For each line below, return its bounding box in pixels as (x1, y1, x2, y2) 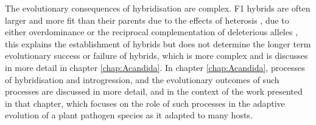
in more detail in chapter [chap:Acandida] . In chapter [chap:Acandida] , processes (5, 61, 305, 73)
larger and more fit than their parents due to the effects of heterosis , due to (5, 13, 289, 26)
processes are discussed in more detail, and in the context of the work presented (5, 85, 303, 98)
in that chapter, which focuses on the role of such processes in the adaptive (5, 96, 285, 109)
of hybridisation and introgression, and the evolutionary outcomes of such (5, 73, 279, 86)
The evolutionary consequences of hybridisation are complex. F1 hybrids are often (5, 2, 311, 14)
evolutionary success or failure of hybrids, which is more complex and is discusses (5, 49, 308, 62)
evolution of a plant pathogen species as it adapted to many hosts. (5, 109, 253, 121)
